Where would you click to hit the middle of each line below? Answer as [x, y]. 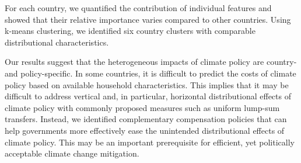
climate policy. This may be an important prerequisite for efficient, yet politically [150, 142]
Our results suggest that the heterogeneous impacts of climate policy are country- [151, 62]
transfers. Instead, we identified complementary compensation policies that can [146, 119]
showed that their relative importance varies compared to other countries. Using [148, 19]
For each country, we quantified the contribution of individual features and [138, 8]
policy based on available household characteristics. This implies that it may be [147, 84]
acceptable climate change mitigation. [72, 153]
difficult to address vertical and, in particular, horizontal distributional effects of [148, 96]
